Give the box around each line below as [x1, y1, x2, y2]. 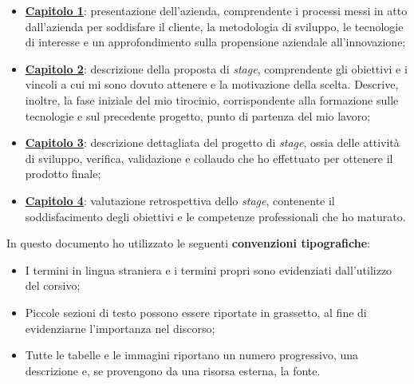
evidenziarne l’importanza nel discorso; [25, 319, 215, 336]
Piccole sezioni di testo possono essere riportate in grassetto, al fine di [25, 303, 367, 320]
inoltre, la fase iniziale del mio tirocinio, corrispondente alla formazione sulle [25, 91, 399, 108]
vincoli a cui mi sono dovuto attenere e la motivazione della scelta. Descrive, [25, 76, 399, 93]
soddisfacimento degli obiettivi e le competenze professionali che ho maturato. [25, 208, 406, 224]
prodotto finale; [25, 165, 101, 182]
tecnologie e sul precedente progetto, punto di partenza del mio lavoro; [25, 107, 371, 124]
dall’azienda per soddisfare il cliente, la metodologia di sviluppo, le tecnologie [25, 18, 404, 34]
